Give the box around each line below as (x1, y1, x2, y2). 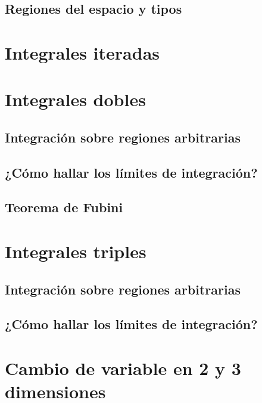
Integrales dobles (5, 87, 146, 111)
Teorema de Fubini (5, 198, 123, 216)
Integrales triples (5, 239, 146, 263)
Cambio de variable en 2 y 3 (5, 356, 241, 380)
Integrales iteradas (5, 40, 160, 64)
